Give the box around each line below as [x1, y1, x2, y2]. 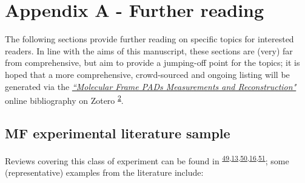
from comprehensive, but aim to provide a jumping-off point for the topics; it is [5, 56, 300, 69]
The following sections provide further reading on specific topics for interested [5, 33, 294, 45]
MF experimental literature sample [5, 123, 230, 142]
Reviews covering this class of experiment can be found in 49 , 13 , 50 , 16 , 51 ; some [5, 152, 289, 167]
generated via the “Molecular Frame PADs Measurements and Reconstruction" [5, 80, 297, 92]
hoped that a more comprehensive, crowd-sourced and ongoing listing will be [5, 68, 290, 80]
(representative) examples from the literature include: [5, 165, 204, 178]
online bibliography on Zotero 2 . [5, 92, 124, 106]
